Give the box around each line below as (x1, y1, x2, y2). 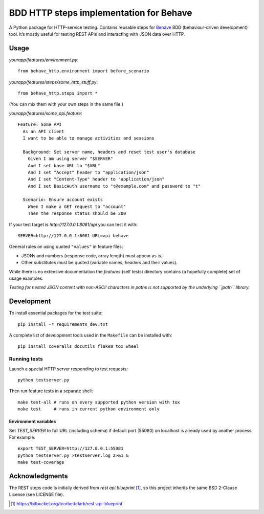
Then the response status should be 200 (27, 211, 127, 216)
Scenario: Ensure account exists (22, 197, 103, 202)
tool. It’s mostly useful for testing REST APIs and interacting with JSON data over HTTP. (9, 31, 185, 37)
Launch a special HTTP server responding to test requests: (9, 366, 128, 372)
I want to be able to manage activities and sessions (22, 135, 154, 141)
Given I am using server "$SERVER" (27, 156, 113, 161)
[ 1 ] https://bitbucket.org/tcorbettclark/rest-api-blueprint (10, 500, 123, 506)
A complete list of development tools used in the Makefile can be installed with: (9, 333, 172, 338)
